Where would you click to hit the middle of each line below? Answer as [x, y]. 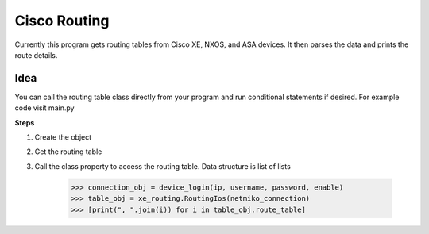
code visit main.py [44, 108]
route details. [36, 55]
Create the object [63, 137]
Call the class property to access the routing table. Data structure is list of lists [163, 166]
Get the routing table [68, 152]
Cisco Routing [62, 21]
